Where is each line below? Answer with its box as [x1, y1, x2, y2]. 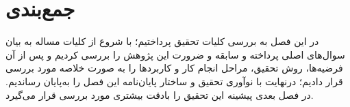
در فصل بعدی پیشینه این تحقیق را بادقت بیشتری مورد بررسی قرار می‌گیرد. [5, 87, 314, 102]
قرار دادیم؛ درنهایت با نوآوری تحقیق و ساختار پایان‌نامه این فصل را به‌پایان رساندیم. [5, 74, 343, 88]
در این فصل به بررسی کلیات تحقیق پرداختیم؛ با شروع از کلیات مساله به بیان [5, 34, 319, 48]
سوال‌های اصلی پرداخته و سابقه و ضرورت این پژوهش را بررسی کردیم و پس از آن [5, 47, 345, 61]
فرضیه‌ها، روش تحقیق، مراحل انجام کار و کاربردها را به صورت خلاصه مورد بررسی [5, 61, 343, 75]
